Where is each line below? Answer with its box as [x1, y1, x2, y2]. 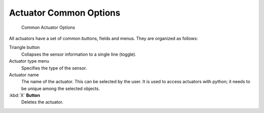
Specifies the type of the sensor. [21, 65, 88, 71]
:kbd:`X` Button [9, 92, 40, 98]
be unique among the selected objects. [21, 86, 100, 91]
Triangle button [9, 45, 40, 50]
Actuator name [9, 71, 39, 78]
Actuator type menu [9, 58, 49, 64]
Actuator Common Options [9, 7, 121, 18]
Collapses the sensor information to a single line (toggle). [21, 51, 137, 57]
